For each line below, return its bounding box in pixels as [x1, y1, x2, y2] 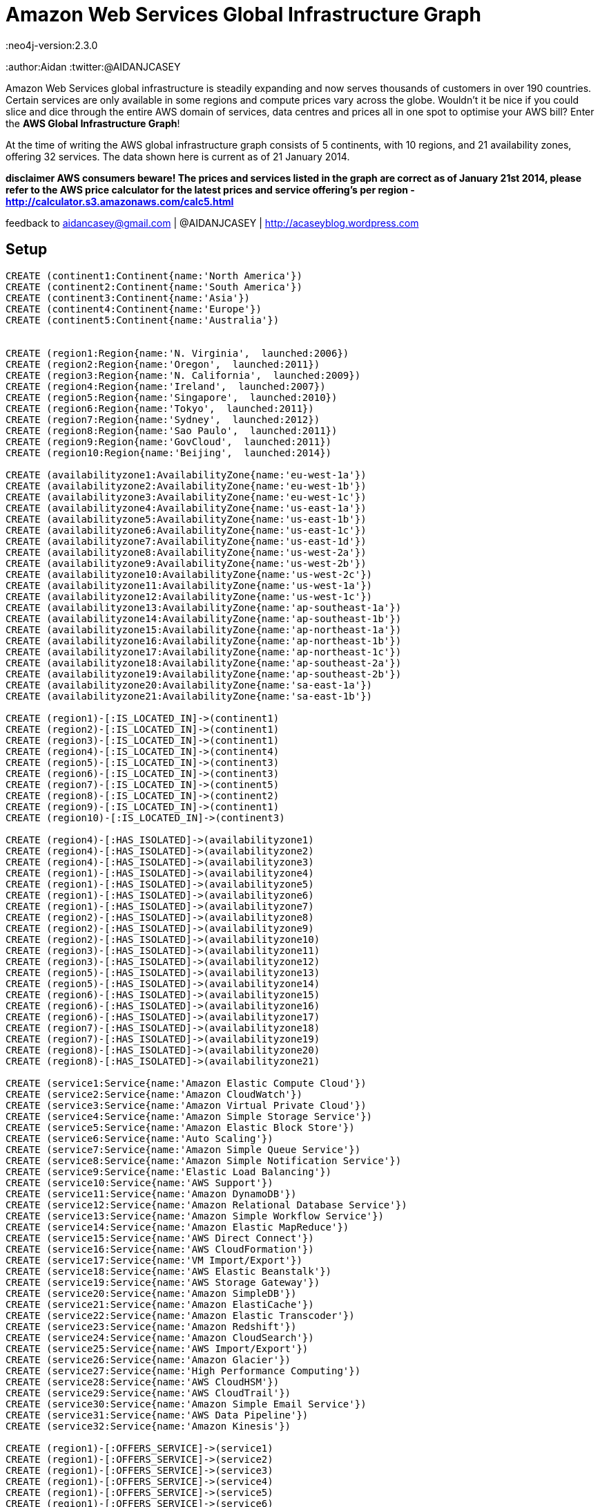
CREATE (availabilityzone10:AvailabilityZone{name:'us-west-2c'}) [6, 568, 373, 580]
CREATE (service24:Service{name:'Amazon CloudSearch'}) [6, 1331, 314, 1343]
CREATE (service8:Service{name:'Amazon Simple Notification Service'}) [6, 1154, 402, 1166]
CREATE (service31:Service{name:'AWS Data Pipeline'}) [6, 1409, 309, 1421]
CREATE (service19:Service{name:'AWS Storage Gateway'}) [6, 1276, 320, 1288]
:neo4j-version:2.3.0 [6, 39, 98, 51]
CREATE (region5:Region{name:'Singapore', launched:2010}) [6, 391, 338, 403]
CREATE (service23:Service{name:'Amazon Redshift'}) [6, 1320, 297, 1332]
